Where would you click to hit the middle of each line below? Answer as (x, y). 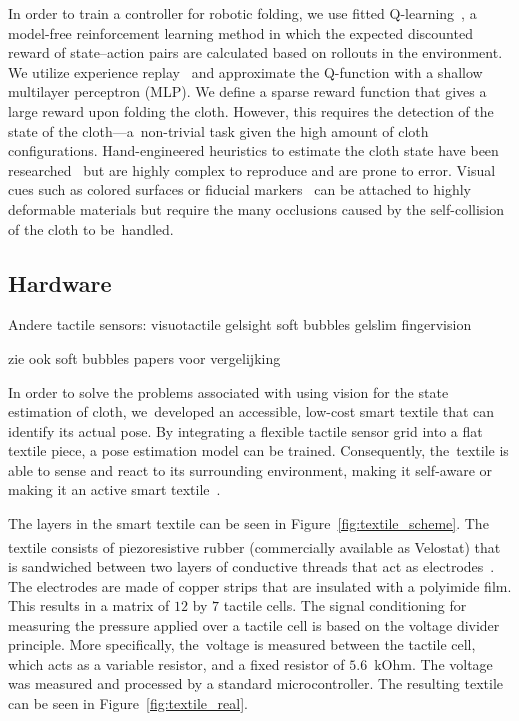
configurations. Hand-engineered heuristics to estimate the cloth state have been (253, 150)
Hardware (60, 282)
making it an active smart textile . (114, 489)
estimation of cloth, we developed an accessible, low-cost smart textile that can (251, 411)
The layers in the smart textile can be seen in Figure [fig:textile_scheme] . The (248, 523)
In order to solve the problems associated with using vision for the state (228, 391)
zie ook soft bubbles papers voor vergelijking (144, 357)
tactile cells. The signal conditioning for (345, 605)
